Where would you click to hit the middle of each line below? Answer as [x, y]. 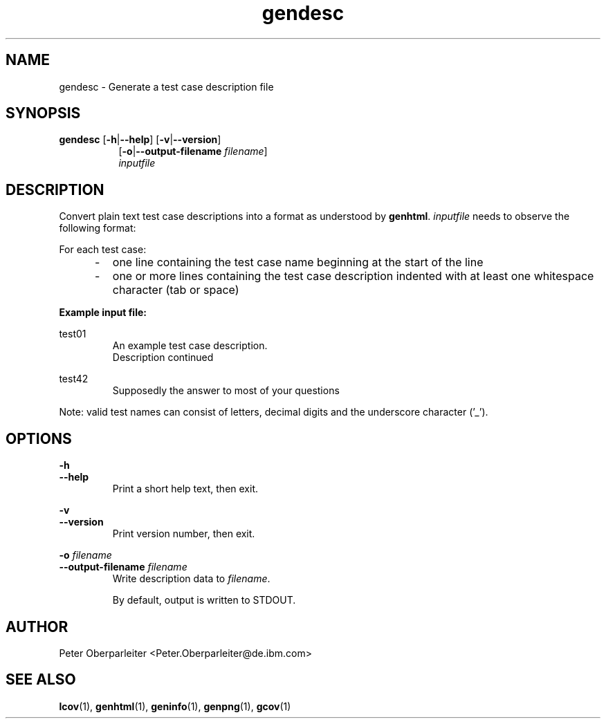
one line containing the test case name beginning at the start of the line [298, 262]
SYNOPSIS [43, 113]
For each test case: [103, 250]
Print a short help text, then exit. [185, 489]
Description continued [163, 358]
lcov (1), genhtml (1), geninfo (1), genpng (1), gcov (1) [175, 706]
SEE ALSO [41, 680]
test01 [73, 334]
